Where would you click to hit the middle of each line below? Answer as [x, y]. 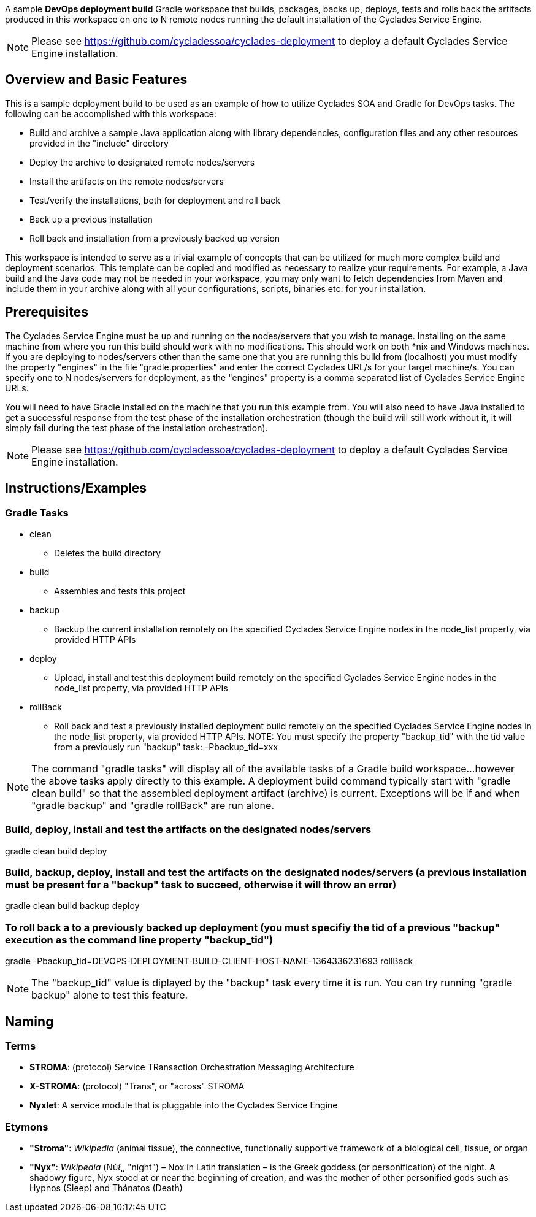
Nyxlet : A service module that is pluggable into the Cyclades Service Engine [184, 1105]
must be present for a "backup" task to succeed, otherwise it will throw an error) [201, 885]
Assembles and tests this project [120, 591]
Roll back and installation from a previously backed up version [155, 238]
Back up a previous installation [91, 219]
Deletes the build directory [108, 553]
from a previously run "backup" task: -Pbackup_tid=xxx [166, 747]
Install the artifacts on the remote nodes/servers [127, 181]
